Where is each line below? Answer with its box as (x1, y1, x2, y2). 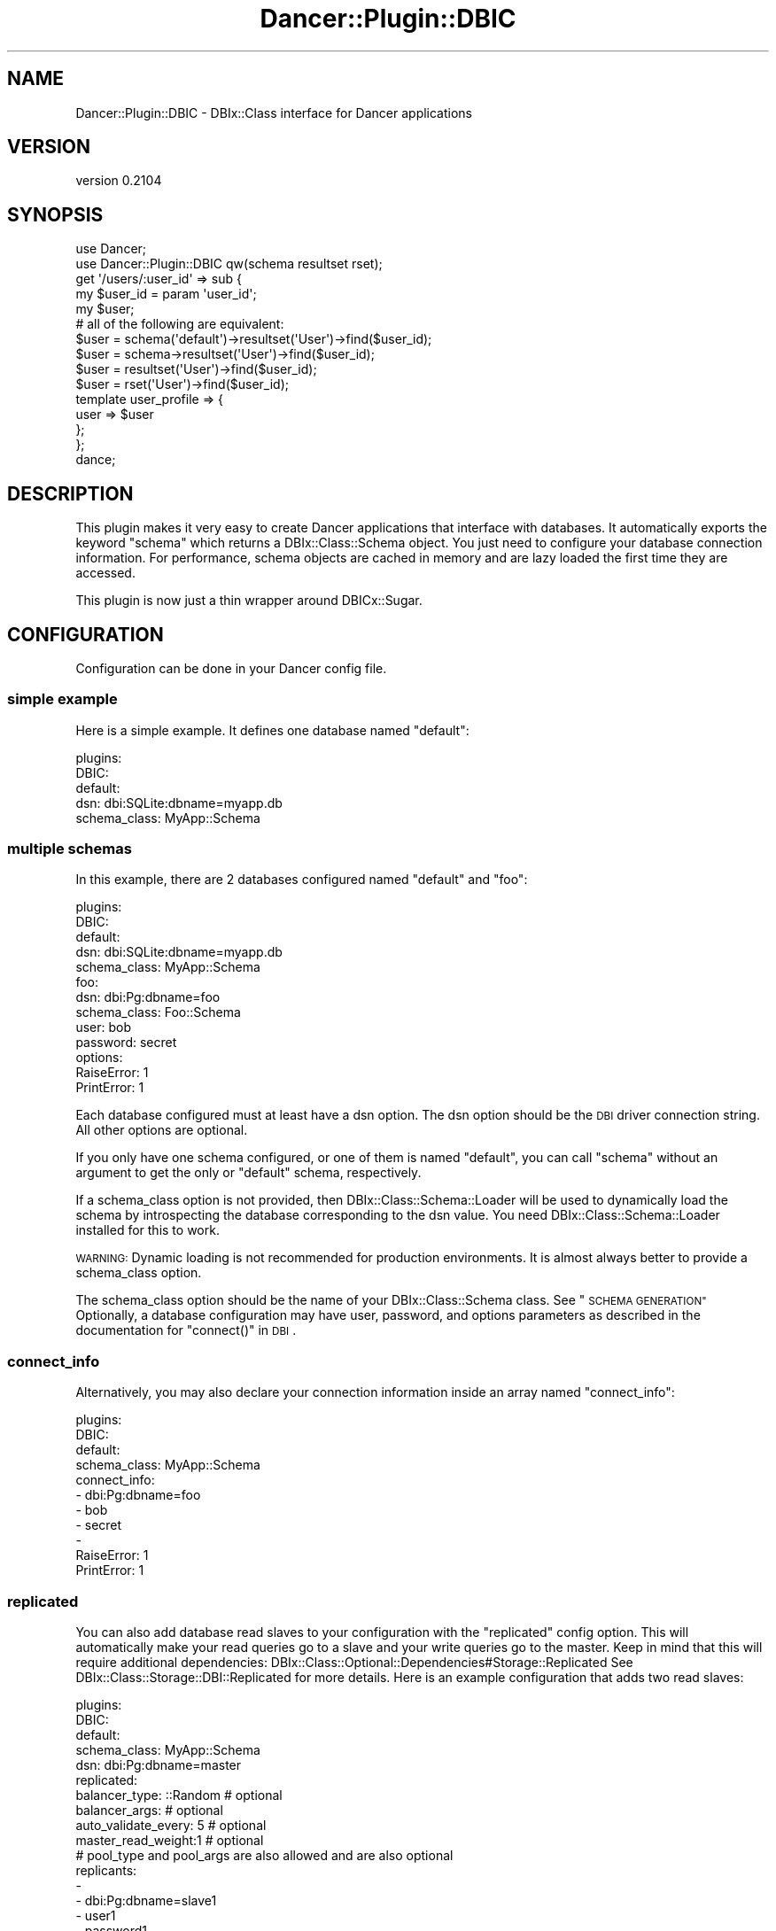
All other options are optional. (75, 1122, 248, 1138)
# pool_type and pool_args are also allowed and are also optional (75, 1847, 454, 1863)
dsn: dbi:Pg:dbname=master (75, 1757, 242, 1772)
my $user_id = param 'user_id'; (75, 286, 257, 302)
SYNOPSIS (7, 203, 104, 226)
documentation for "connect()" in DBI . (75, 1322, 297, 1338)
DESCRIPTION (7, 482, 134, 505)
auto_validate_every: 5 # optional (75, 1817, 267, 1833)
